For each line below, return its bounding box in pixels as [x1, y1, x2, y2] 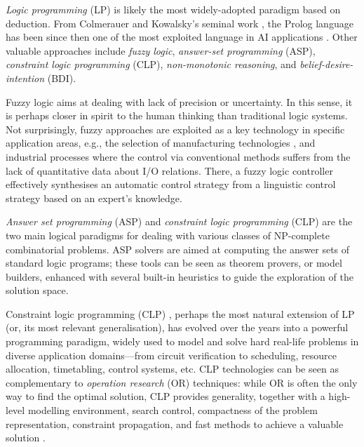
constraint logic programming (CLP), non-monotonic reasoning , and [6, 57, 297, 72]
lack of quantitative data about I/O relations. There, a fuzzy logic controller [6, 163, 333, 178]
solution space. [6, 283, 69, 298]
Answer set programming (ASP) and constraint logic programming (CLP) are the [6, 214, 353, 229]
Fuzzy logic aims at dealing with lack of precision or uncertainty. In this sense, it [6, 94, 353, 109]
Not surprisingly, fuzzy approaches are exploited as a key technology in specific [6, 121, 345, 136]
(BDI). [47, 70, 76, 85]
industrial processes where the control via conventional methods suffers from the [6, 149, 351, 164]
